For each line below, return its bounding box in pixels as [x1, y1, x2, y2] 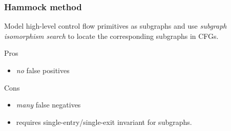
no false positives [16, 65, 70, 75]
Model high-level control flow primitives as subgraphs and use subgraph [4, 20, 227, 31]
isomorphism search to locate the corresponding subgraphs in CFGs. [4, 30, 219, 41]
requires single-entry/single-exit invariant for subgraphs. [16, 116, 192, 127]
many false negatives [16, 99, 81, 110]
